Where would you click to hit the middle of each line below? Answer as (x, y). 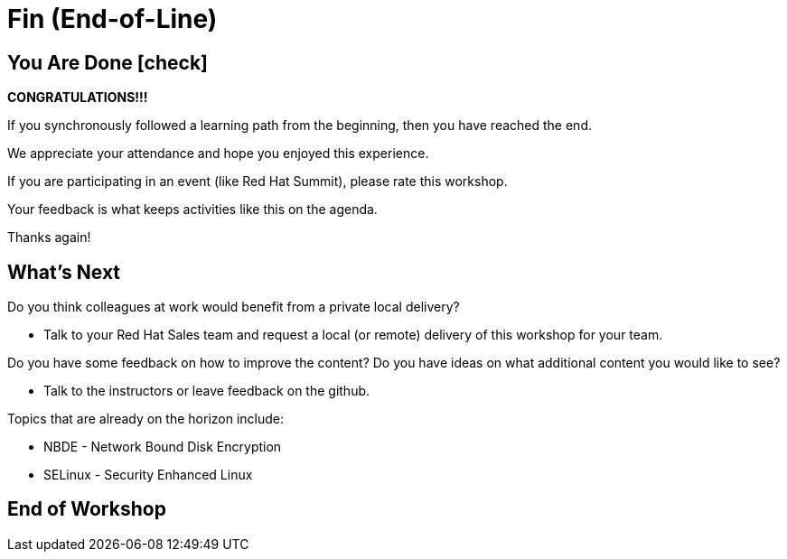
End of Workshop (87, 509)
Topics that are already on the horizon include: (146, 419)
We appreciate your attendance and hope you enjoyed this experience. (218, 154)
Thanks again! (49, 238)
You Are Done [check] (108, 62)
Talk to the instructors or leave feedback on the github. (207, 391)
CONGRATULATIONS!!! (78, 98)
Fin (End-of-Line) (112, 19)
